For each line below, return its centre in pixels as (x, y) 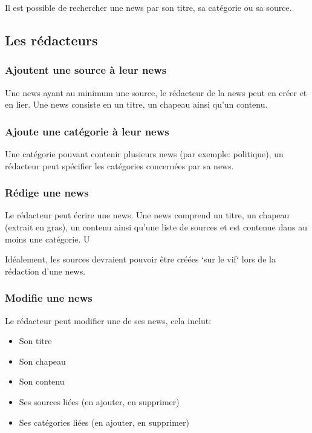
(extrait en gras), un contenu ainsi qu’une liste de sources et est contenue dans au (156, 227)
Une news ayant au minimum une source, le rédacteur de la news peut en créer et (156, 92)
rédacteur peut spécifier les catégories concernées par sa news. (119, 165)
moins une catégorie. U (47, 239)
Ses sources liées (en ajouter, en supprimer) (99, 401)
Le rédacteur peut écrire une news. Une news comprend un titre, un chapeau (147, 215)
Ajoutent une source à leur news (86, 70)
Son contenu (42, 381)
